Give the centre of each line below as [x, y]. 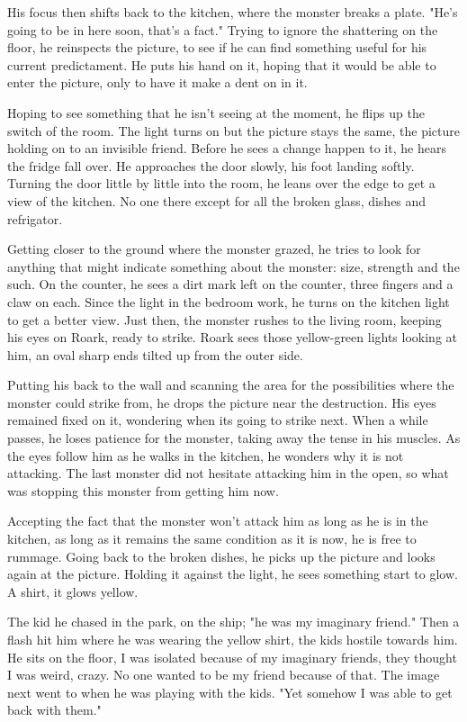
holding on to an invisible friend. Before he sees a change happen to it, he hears [227, 148]
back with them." [54, 710]
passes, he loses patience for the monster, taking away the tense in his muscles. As [234, 438]
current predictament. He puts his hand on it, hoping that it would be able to [222, 64]
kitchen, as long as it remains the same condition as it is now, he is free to [212, 539]
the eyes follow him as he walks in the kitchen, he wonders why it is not [206, 455]
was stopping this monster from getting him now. [143, 490]
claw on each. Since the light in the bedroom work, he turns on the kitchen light [229, 301]
